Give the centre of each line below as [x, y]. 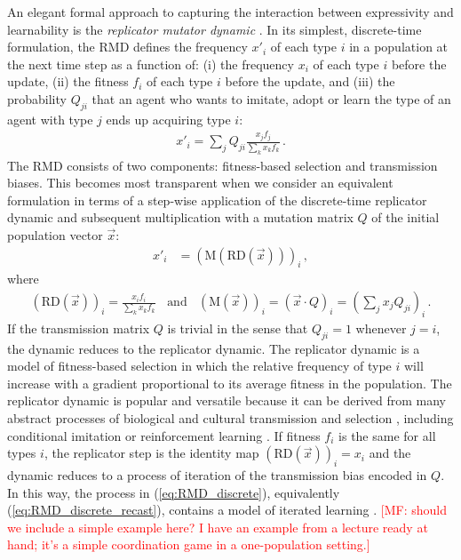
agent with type [50, 119]
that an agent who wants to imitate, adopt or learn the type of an [271, 98]
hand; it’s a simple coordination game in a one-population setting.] [189, 544]
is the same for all [387, 435]
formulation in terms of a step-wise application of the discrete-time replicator [217, 200]
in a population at [399, 47]
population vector [55, 234]
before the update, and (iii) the [310, 81]
